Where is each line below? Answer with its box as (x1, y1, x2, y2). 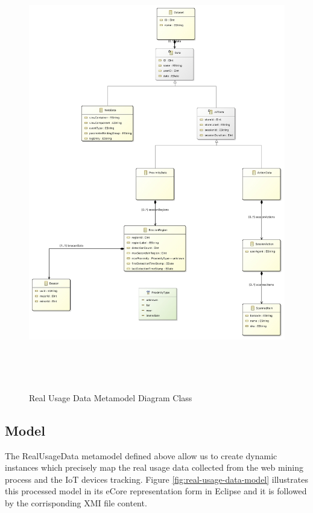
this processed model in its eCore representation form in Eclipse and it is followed (5, 485, 307, 497)
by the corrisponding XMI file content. (5, 496, 147, 509)
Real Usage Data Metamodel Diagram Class (29, 391, 192, 404)
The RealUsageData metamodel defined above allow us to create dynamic (5, 449, 277, 462)
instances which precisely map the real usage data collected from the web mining (5, 461, 304, 474)
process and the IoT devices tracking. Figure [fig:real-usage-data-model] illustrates (5, 473, 308, 485)
